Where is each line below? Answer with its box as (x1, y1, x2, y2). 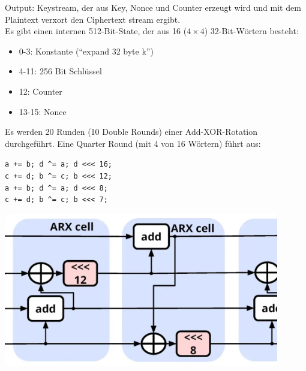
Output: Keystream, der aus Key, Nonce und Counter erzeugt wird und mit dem (5, 1, 301, 13)
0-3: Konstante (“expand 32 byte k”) (19, 44, 154, 57)
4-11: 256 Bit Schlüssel (19, 65, 102, 77)
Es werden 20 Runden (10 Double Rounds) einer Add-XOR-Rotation (5, 125, 258, 138)
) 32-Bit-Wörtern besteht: (204, 25, 299, 37)
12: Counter (19, 85, 62, 97)
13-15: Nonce (19, 105, 67, 117)
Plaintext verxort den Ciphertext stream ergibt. (5, 13, 181, 25)
